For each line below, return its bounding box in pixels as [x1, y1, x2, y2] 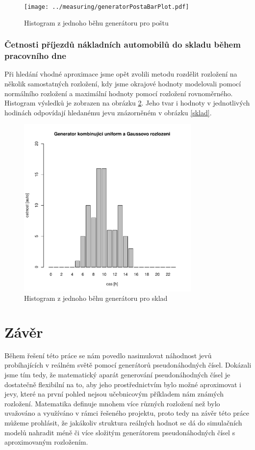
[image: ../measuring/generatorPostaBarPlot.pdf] [24, 3, 189, 10]
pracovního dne [4, 50, 66, 62]
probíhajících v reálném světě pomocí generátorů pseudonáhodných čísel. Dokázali [4, 360, 252, 370]
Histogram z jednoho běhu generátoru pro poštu [24, 17, 169, 27]
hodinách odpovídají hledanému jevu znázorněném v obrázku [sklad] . [4, 107, 212, 117]
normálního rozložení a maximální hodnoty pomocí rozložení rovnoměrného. [4, 88, 233, 98]
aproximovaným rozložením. [4, 437, 88, 447]
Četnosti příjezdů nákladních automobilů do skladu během [4, 38, 241, 51]
